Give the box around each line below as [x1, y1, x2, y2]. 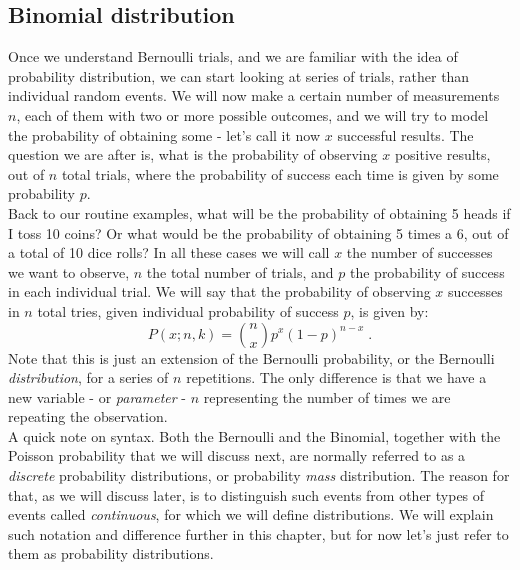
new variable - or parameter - [8, 386, 186, 407]
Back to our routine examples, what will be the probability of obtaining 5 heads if [8, 202, 511, 223]
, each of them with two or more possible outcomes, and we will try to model [16, 104, 489, 125]
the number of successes [346, 242, 493, 263]
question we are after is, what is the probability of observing [8, 144, 378, 165]
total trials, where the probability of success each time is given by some [61, 163, 499, 184]
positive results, [394, 144, 491, 165]
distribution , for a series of [8, 367, 169, 388]
